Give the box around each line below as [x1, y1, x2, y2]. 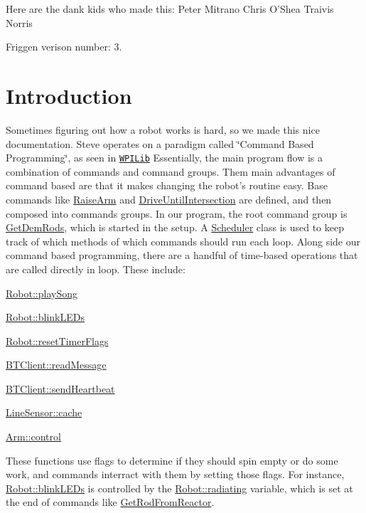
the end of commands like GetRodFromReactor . [6, 495, 215, 509]
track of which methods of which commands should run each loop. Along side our [6, 233, 360, 248]
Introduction [6, 80, 132, 110]
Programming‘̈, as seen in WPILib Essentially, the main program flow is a [6, 150, 323, 165]
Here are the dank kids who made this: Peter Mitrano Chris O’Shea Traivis [6, 1, 334, 16]
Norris [6, 15, 33, 30]
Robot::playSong [6, 285, 77, 300]
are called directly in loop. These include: [6, 261, 185, 276]
